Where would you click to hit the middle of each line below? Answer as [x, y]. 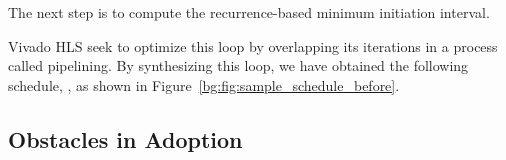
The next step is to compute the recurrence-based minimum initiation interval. [249, 12]
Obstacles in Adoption [125, 138]
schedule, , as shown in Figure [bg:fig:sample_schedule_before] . [204, 84]
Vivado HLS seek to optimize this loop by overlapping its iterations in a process [253, 45]
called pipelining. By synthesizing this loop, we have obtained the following [238, 65]
